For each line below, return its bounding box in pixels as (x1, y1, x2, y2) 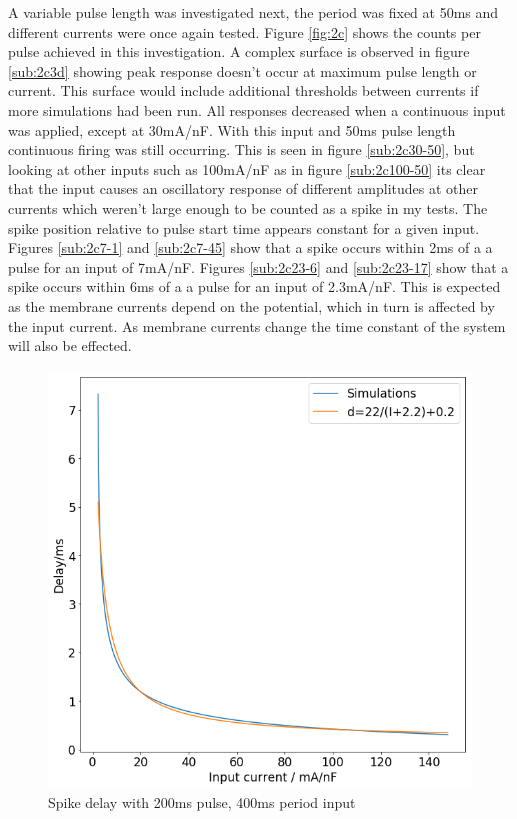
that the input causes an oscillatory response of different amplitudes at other (8, 178, 479, 199)
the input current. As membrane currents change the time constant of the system (8, 315, 506, 336)
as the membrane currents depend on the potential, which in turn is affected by (8, 295, 495, 316)
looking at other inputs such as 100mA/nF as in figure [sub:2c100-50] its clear (8, 158, 486, 179)
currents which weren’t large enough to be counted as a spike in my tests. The (8, 197, 488, 218)
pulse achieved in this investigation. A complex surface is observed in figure (8, 41, 470, 62)
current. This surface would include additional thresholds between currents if (8, 80, 479, 101)
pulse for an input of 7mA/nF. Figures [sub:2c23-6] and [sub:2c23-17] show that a (8, 256, 509, 277)
